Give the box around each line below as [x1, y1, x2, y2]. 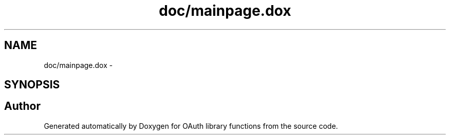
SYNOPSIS [4, 78, 60, 91]
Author [4, 100, 41, 113]
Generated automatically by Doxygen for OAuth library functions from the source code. [44, 121, 338, 130]
